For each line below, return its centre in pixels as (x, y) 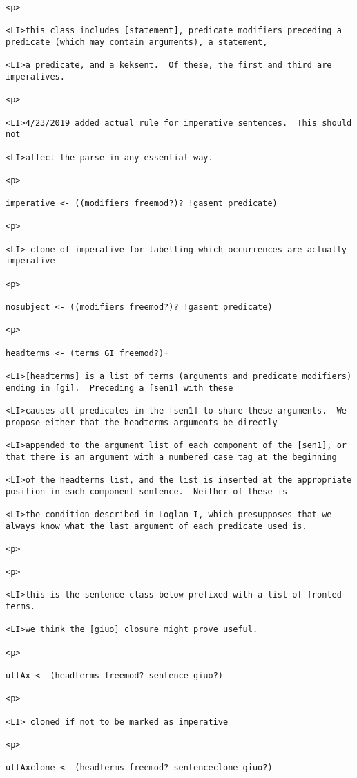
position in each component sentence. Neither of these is (147, 491)
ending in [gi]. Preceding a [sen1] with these (119, 388)
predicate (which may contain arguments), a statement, (137, 42)
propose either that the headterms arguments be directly (142, 422)
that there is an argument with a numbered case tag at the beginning (171, 457)
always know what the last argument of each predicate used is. (156, 526)
